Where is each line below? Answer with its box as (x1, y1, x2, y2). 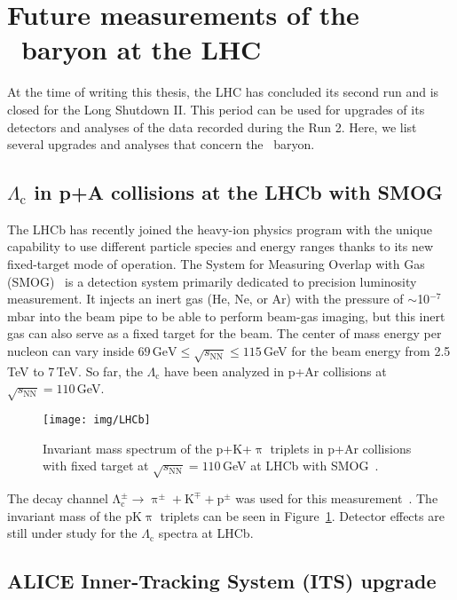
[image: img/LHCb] (43, 414, 151, 427)
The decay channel (7, 489, 108, 508)
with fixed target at (43, 456, 149, 475)
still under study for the (7, 524, 138, 542)
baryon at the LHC (21, 31, 262, 67)
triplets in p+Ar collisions (270, 438, 412, 457)
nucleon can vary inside (7, 342, 134, 360)
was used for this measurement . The (235, 489, 438, 508)
